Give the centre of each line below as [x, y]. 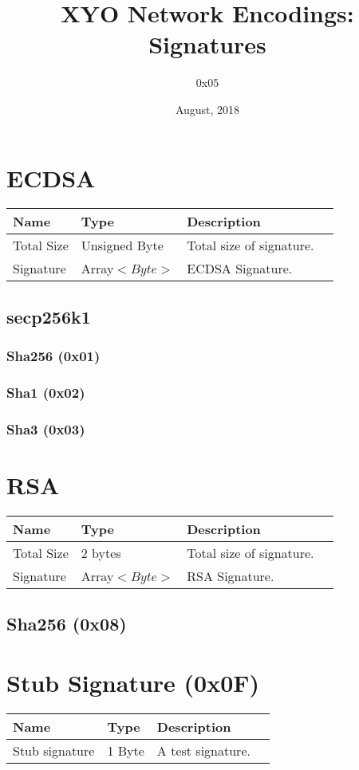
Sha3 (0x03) [46, 428]
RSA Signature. [231, 576]
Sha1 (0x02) [46, 392]
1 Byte [126, 750]
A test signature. [203, 750]
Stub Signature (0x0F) [133, 682]
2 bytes [101, 552]
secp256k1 [49, 316]
